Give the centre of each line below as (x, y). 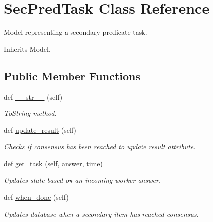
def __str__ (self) (33, 96)
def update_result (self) (40, 130)
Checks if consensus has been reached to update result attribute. (100, 147)
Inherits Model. (27, 49)
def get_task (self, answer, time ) (53, 163)
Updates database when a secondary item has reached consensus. (101, 213)
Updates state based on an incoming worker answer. (83, 180)
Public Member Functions (72, 75)
